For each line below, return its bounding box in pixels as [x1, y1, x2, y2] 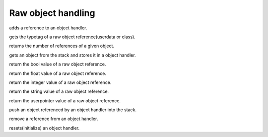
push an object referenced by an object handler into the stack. [9, 107, 136, 113]
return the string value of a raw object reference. [9, 88, 109, 94]
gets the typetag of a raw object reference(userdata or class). [9, 34, 136, 40]
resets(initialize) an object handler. [9, 125, 80, 131]
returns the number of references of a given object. [9, 43, 114, 49]
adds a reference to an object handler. [9, 25, 87, 31]
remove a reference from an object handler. [9, 116, 98, 122]
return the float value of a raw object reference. [9, 70, 107, 76]
